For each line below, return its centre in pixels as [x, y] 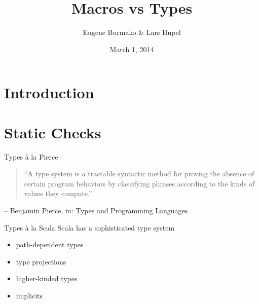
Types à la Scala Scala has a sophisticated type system [89, 227]
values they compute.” [58, 193]
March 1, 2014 [132, 49]
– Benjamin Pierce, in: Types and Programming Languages [96, 210]
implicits [29, 295]
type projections [41, 261]
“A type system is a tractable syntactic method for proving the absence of [139, 174]
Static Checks [53, 132]
